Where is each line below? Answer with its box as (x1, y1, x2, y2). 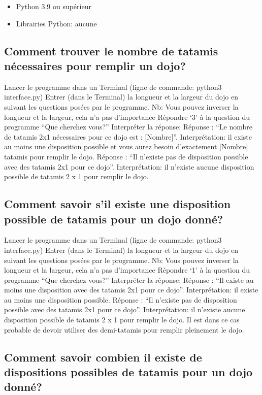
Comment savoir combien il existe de (4, 349, 202, 365)
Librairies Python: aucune (16, 18, 97, 28)
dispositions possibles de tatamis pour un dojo (4, 364, 253, 380)
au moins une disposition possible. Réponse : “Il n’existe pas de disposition (4, 294, 237, 305)
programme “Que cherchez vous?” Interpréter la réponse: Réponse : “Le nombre (4, 121, 252, 132)
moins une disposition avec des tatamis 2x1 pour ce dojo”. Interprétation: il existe (4, 284, 258, 295)
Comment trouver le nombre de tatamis (4, 43, 218, 58)
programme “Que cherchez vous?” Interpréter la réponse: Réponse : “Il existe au (4, 274, 254, 285)
